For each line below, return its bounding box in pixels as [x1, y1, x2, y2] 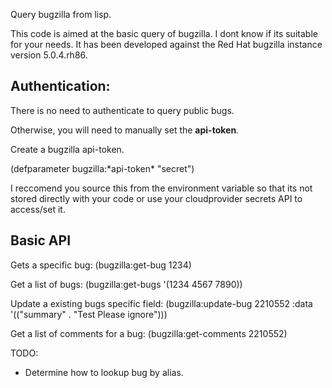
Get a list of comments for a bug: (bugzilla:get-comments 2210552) [10, 327, 288, 339]
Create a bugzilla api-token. [10, 143, 125, 155]
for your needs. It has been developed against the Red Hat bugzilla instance [10, 39, 323, 50]
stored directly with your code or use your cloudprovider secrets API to [10, 192, 303, 204]
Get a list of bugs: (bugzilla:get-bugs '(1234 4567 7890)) [10, 278, 243, 290]
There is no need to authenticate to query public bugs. [10, 104, 235, 116]
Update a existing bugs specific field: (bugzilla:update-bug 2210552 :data [10, 297, 313, 309]
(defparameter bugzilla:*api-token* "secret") [10, 162, 195, 174]
